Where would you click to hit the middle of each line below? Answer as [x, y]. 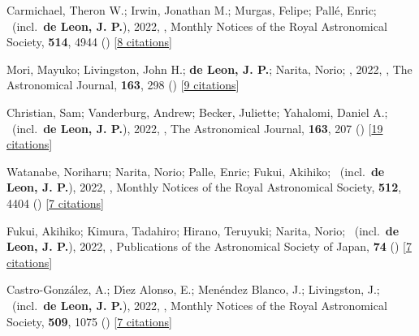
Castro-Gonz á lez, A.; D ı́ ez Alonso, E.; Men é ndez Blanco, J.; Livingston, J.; [193, 289]
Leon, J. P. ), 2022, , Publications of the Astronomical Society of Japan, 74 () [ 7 [209, 246]
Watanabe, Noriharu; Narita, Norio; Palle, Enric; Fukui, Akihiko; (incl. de [196, 171]
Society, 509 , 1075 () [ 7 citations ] [89, 321]
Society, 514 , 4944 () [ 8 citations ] [89, 42]
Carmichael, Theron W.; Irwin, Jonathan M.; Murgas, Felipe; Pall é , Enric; [192, 10]
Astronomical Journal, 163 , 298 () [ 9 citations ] [123, 85]
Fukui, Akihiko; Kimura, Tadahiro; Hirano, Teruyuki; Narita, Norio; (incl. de [203, 230]
